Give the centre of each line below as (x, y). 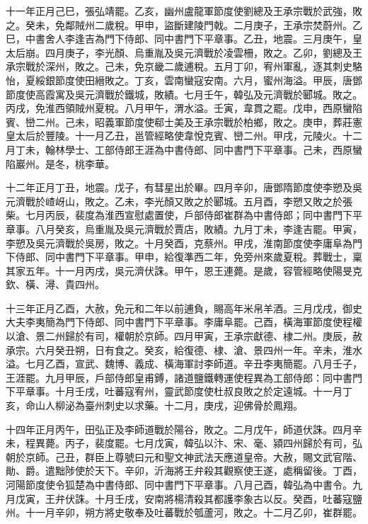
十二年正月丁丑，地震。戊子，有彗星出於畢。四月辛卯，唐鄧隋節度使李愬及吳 (184, 187)
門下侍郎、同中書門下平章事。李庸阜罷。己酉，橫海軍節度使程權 (213, 322)
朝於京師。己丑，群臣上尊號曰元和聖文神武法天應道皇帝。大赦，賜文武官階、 (184, 456)
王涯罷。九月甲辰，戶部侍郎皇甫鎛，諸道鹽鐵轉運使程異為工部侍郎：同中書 (179, 377)
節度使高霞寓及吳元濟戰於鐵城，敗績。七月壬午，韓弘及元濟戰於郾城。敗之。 (184, 94)
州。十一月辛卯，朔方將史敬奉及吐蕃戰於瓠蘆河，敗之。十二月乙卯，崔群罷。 (184, 512)
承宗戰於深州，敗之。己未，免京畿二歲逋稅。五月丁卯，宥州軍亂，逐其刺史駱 (184, 66)
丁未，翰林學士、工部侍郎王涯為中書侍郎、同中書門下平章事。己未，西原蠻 (189, 149)
